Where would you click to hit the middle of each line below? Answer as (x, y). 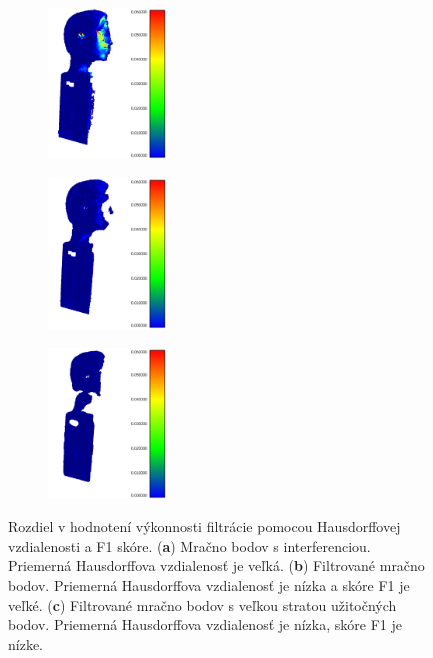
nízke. (25, 643)
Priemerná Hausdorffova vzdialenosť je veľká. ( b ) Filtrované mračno (216, 565)
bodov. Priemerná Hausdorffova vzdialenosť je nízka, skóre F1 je (205, 624)
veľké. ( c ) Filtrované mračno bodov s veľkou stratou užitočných (202, 604)
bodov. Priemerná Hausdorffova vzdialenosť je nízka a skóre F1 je (209, 585)
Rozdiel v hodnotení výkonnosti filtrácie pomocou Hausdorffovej (204, 526)
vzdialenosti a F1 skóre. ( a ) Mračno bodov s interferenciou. (189, 545)
